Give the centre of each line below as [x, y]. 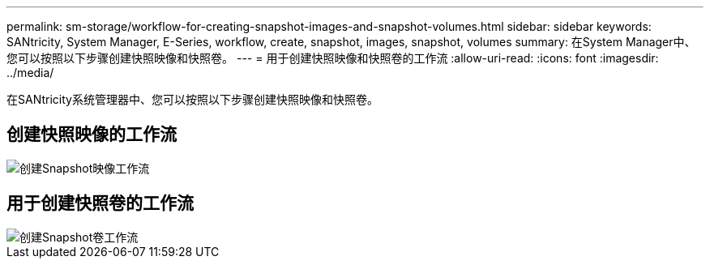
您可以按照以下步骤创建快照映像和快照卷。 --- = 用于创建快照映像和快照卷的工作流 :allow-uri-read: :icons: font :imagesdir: [333, 58]
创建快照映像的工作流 [92, 135]
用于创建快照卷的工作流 [100, 203]
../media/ [30, 73]
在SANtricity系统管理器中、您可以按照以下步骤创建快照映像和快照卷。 [192, 99]
